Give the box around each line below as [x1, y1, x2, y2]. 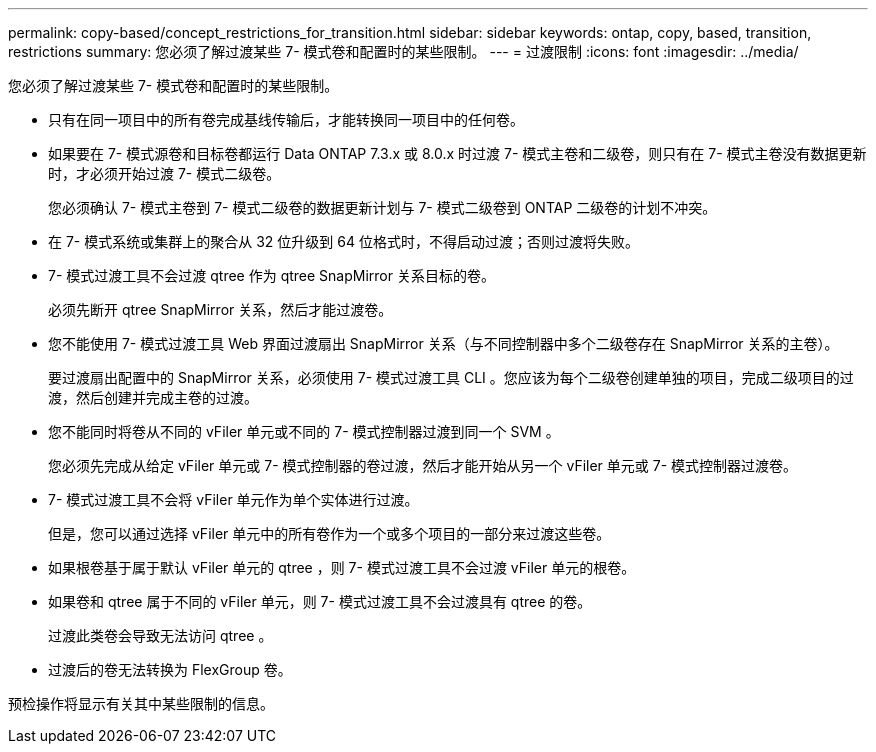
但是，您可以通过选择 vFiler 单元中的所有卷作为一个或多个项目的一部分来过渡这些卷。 [48, 525, 611, 542]
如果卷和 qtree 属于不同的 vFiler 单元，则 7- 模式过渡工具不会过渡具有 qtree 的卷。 [48, 593, 592, 610]
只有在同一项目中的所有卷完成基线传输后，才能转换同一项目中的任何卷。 [48, 111, 524, 128]
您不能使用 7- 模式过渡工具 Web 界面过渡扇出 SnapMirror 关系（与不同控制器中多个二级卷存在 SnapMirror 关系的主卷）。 [48, 335, 839, 352]
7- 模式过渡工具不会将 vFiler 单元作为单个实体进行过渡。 [48, 491, 419, 508]
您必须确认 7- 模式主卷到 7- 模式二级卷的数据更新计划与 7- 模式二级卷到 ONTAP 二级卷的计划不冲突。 [48, 199, 717, 216]
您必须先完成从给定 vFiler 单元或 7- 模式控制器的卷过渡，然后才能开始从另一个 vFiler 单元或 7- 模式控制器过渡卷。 [48, 457, 798, 474]
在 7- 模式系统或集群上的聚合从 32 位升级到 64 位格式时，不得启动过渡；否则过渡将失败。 [48, 233, 639, 250]
